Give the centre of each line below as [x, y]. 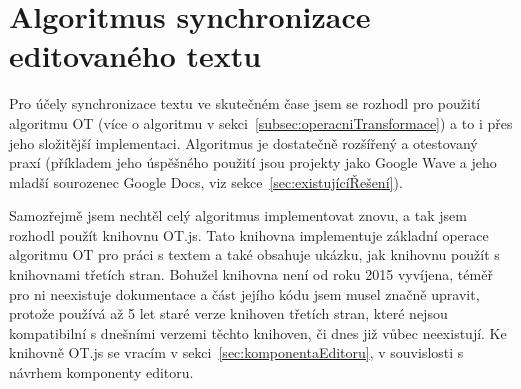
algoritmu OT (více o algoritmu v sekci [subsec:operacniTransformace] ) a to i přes [261, 122]
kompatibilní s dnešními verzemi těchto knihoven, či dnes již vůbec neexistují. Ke [258, 332]
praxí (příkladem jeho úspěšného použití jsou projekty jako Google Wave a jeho [253, 162]
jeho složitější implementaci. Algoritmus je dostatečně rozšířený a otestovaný [243, 142]
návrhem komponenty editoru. [101, 372]
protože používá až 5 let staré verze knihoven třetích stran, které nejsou [228, 313]
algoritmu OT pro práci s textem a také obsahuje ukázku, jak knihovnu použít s [254, 254]
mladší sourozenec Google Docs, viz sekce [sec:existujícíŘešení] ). [206, 181]
